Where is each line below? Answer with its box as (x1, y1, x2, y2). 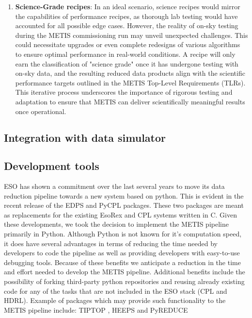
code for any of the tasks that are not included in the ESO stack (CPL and (4, 285, 227, 296)
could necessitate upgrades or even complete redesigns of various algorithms (15, 39, 240, 50)
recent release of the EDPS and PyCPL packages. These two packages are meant (4, 200, 244, 210)
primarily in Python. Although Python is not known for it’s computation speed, (4, 229, 242, 239)
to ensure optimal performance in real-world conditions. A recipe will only (15, 49, 236, 59)
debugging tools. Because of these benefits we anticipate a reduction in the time (4, 257, 241, 267)
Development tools (4, 158, 99, 173)
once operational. (15, 106, 66, 116)
